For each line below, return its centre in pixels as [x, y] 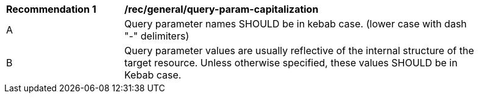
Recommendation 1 [51, 9]
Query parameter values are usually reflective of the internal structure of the [299, 51]
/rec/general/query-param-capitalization [222, 9]
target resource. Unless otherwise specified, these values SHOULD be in [291, 63]
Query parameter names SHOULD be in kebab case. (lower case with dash [296, 24]
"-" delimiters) [157, 36]
